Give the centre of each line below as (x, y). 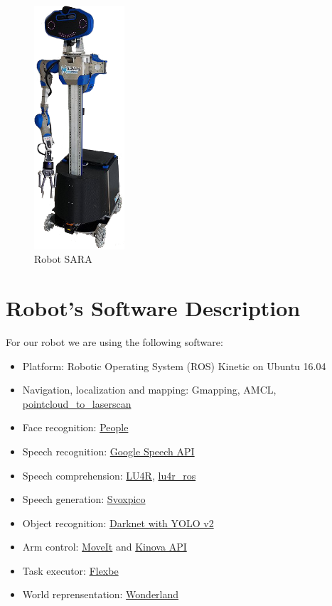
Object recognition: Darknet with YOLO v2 (118, 523)
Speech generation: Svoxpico (84, 499)
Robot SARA (63, 259)
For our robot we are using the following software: (114, 341)
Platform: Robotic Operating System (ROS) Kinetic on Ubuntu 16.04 (174, 366)
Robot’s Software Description (153, 308)
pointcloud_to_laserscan (77, 403)
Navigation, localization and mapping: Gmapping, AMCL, (149, 390)
